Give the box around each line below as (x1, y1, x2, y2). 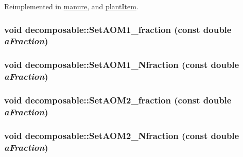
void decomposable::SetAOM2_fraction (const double (4, 94, 232, 107)
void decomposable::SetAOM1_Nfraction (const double (4, 58, 239, 71)
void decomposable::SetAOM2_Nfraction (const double (4, 129, 239, 142)
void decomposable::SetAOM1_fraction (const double (4, 23, 232, 36)
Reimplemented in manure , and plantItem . (4, 1, 138, 11)
